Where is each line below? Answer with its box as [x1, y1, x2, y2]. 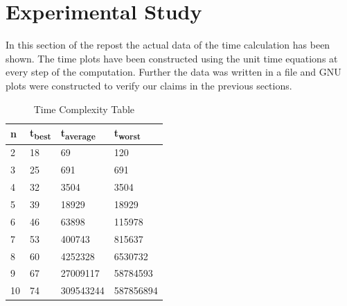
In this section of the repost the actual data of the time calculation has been [6, 37, 330, 52]
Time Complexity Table [33, 101, 135, 116]
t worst [114, 126, 141, 142]
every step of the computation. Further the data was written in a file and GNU [6, 65, 341, 79]
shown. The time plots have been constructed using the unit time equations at [6, 51, 338, 65]
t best [30, 126, 51, 142]
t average [60, 126, 96, 142]
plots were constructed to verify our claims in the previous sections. [6, 78, 292, 92]
